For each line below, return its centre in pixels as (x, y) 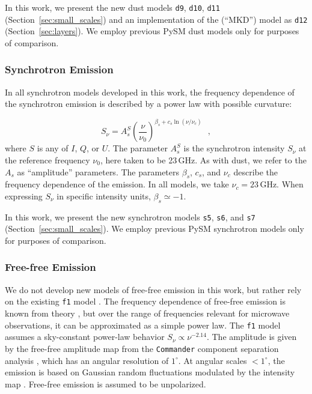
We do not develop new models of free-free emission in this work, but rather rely (153, 289)
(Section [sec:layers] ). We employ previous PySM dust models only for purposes (152, 31)
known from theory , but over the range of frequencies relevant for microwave (147, 313)
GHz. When (282, 184)
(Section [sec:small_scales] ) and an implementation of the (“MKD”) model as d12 (156, 19)
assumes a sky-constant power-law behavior (85, 337)
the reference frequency (47, 159)
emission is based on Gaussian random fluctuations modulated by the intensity (150, 372)
